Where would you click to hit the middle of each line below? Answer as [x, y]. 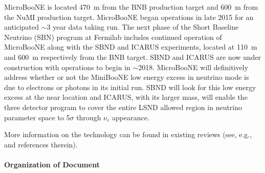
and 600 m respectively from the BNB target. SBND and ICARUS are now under [133, 57]
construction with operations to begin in [67, 67]
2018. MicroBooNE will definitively [193, 67]
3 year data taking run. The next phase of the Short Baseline [143, 27]
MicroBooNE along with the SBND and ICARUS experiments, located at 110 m [131, 47]
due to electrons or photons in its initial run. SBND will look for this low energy [130, 87]
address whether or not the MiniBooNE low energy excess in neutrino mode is [127, 77]
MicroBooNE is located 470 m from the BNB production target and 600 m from [131, 7]
